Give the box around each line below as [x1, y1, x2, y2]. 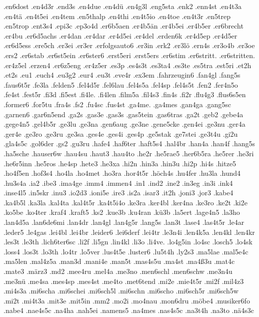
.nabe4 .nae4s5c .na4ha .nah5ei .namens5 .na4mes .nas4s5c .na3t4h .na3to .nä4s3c [3, 305, 254, 315]
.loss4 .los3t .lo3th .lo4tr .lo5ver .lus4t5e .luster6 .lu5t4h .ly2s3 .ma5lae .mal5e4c [3, 246, 248, 256]
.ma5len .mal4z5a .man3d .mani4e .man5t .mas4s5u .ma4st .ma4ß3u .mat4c [3, 256, 235, 266]
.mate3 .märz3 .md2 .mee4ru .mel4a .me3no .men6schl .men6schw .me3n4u [3, 266, 232, 276]
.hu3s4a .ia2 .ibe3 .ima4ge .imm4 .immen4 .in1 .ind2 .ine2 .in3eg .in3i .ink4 [3, 177, 233, 188]
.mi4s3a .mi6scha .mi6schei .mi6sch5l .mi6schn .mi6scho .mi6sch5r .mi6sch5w [3, 285, 238, 296]
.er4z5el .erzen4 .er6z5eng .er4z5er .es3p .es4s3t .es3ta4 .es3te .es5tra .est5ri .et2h [3, 60, 251, 70]
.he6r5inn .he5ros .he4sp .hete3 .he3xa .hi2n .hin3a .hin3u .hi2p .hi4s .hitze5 [3, 158, 236, 168]
